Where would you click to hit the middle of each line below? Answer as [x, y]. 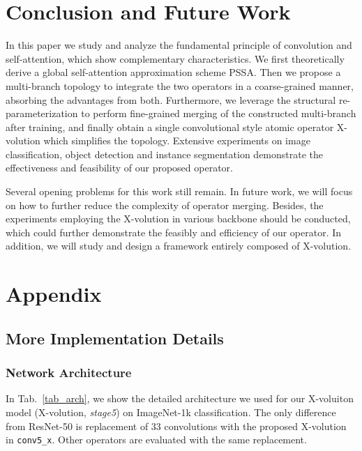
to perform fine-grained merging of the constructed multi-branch [219, 113]
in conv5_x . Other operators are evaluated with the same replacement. [156, 439]
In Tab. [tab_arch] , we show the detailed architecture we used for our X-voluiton [180, 398]
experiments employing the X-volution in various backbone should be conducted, [178, 219]
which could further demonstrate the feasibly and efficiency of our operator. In [174, 232]
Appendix [54, 294]
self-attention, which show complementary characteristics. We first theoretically [175, 58]
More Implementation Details [115, 338]
